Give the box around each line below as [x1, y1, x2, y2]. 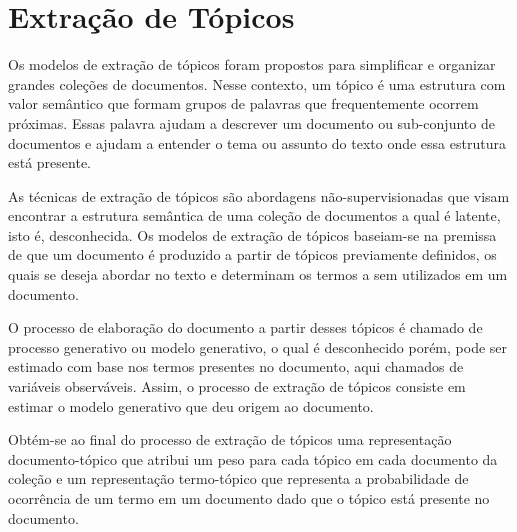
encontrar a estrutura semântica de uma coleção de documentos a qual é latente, [8, 205, 501, 226]
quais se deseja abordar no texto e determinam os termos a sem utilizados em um [8, 264, 508, 285]
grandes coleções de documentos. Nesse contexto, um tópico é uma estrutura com [8, 73, 506, 94]
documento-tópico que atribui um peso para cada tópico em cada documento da [8, 448, 498, 469]
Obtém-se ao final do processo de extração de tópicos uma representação [8, 429, 452, 450]
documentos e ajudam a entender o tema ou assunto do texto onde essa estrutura [8, 132, 506, 153]
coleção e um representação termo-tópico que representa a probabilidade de [8, 468, 469, 489]
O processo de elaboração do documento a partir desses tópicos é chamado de [8, 317, 483, 338]
